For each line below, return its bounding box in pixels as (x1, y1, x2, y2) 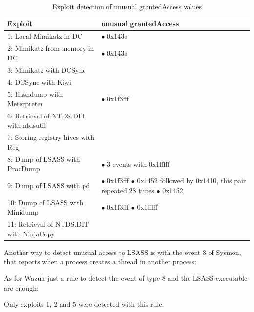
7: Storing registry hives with (7, 132, 95, 142)
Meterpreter (7, 98, 43, 108)
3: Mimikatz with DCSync (7, 64, 86, 75)
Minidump (7, 207, 39, 217)
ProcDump (7, 163, 40, 174)
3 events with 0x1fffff (106, 158, 169, 169)
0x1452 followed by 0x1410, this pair (137, 175, 246, 186)
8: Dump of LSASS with (7, 154, 80, 164)
